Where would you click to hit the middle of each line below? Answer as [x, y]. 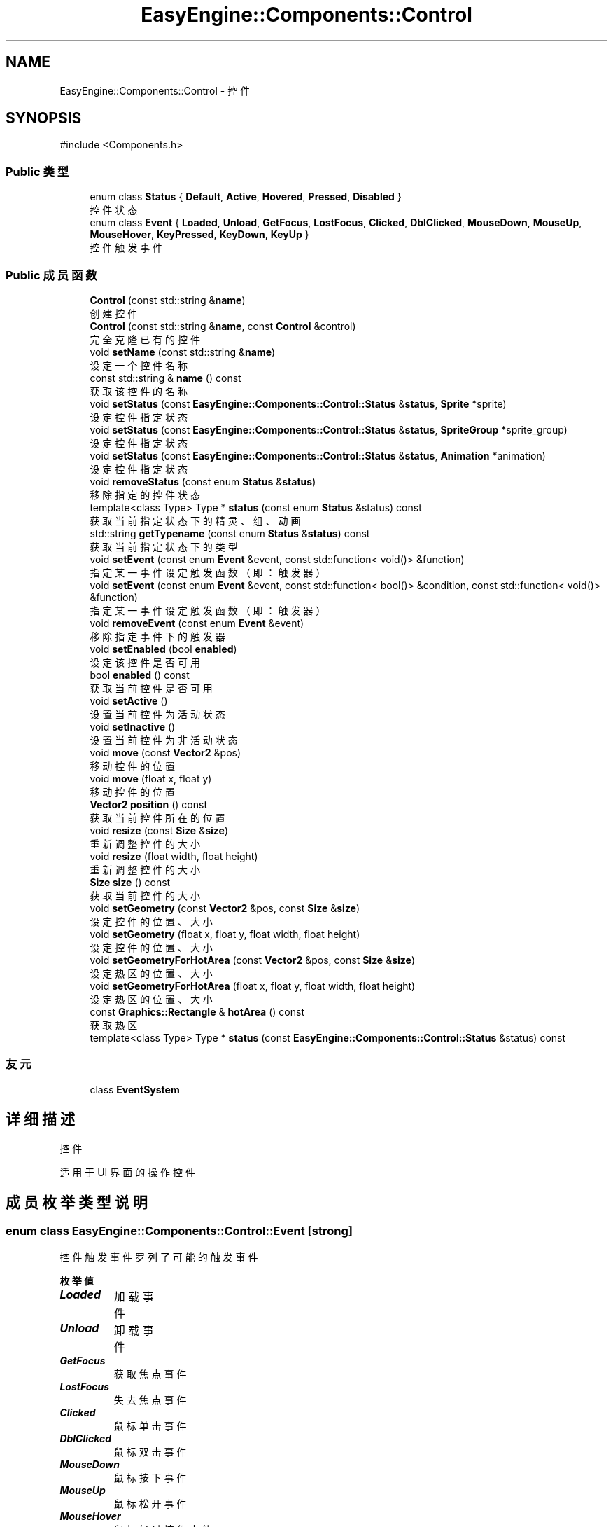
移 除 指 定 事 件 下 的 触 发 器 [157, 636]
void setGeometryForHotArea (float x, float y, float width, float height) [253, 986]
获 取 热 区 [114, 1025]
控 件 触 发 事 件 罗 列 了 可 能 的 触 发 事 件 [159, 1257]
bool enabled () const [140, 675]
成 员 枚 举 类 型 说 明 [77, 1202]
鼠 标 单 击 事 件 [150, 1425]
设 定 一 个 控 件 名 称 [139, 365]
